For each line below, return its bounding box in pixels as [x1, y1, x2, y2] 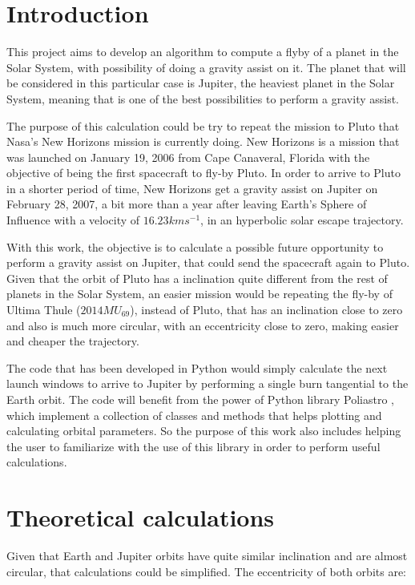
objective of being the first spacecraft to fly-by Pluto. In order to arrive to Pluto [6, 164, 401, 181]
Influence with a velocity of [6, 212, 140, 228]
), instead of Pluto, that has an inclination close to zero [130, 301, 403, 318]
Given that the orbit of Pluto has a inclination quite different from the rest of [6, 269, 388, 286]
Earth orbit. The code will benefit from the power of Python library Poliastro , [6, 391, 395, 407]
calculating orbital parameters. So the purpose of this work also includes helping [6, 422, 401, 439]
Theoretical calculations [6, 501, 275, 534]
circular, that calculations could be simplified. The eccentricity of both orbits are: [6, 563, 406, 579]
